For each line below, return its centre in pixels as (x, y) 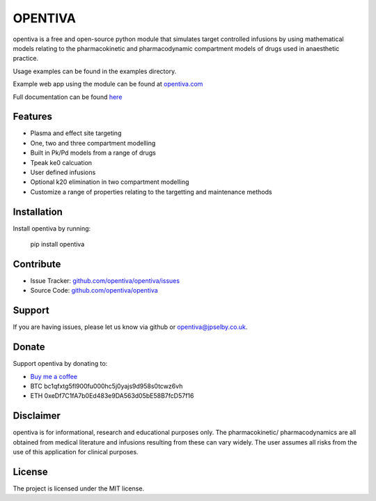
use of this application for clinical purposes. (76, 452)
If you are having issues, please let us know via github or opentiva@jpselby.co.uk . (130, 327)
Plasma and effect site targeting (76, 133)
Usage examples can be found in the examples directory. (95, 71)
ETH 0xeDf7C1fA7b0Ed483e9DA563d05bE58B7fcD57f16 (112, 396)
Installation (38, 211)
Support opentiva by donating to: (60, 364)
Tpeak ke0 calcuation (61, 162)
